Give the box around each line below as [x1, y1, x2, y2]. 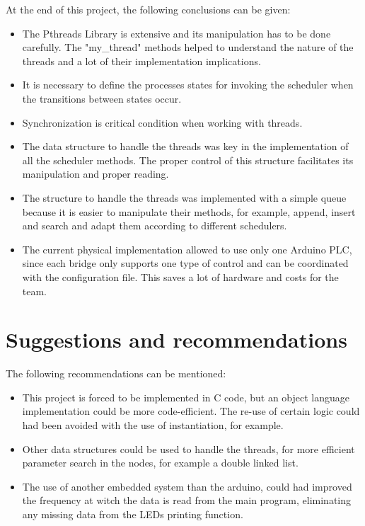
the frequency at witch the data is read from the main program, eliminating [22, 493, 352, 508]
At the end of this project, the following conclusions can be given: [6, 2, 291, 16]
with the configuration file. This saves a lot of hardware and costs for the [22, 269, 339, 284]
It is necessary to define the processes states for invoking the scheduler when [22, 77, 354, 92]
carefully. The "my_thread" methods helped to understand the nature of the [22, 40, 354, 55]
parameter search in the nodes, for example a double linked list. [22, 455, 299, 470]
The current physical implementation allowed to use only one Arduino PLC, [22, 241, 352, 256]
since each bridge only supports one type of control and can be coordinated [22, 256, 349, 270]
